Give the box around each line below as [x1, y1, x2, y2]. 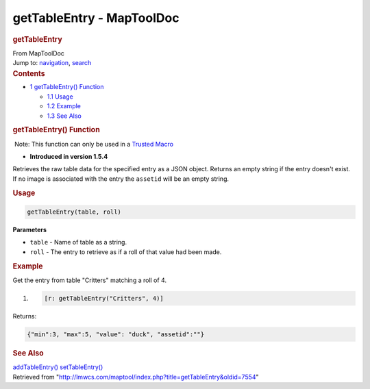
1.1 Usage [47, 92, 73, 101]
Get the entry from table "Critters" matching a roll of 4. [12, 276, 167, 284]
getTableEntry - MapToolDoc [12, 10, 180, 25]
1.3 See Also [47, 112, 82, 120]
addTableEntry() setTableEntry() [12, 363, 103, 371]
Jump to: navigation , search [12, 59, 92, 67]
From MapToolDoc [12, 49, 65, 58]
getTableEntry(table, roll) [27, 208, 121, 216]
